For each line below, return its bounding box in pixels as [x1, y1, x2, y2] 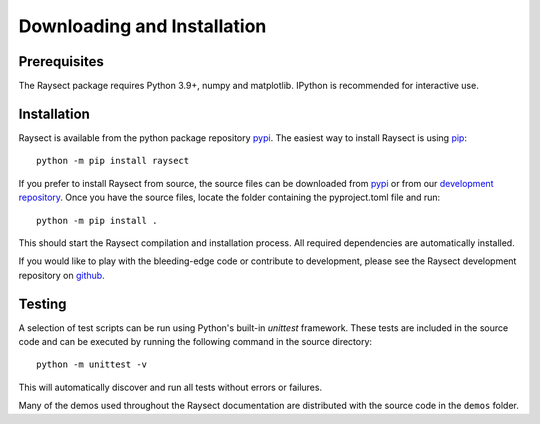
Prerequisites [18, 53, 104, 70]
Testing [18, 295, 67, 312]
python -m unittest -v [36, 359, 148, 370]
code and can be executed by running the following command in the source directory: [18, 336, 373, 347]
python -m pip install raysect [36, 155, 190, 167]
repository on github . [18, 269, 105, 281]
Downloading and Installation [18, 15, 267, 37]
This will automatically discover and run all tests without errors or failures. [18, 381, 323, 393]
